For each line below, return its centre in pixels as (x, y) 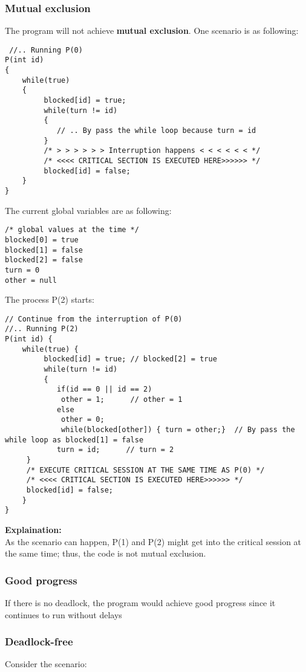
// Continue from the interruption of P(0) (94, 319)
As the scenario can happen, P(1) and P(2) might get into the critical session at (153, 541)
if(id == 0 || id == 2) (104, 389)
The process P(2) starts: (50, 299)
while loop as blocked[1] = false (74, 440)
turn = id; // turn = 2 (115, 450)
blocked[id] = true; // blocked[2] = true (130, 359)
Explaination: (33, 529)
